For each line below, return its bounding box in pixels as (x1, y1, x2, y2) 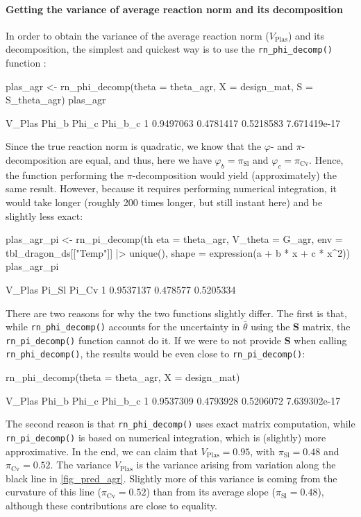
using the (251, 319, 290, 334)
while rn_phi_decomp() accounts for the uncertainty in (6, 319, 240, 334)
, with (250, 443, 276, 458)
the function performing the (6, 167, 124, 182)
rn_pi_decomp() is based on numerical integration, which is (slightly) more (6, 430, 326, 444)
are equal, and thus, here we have (69, 153, 212, 167)
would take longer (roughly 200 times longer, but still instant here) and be (6, 195, 323, 209)
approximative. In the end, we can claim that (6, 443, 198, 458)
